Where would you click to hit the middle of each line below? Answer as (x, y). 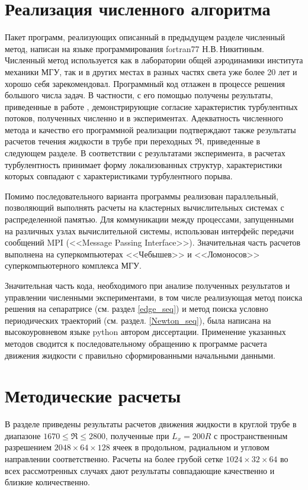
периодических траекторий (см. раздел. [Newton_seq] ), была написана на (138, 320)
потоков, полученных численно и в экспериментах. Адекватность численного (144, 118)
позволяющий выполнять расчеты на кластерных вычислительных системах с (145, 207)
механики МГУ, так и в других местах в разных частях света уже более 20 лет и (151, 71)
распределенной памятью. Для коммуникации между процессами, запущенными (149, 219)
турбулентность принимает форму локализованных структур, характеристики (144, 164)
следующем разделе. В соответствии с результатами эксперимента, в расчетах (145, 153)
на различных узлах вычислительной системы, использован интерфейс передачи (149, 231)
